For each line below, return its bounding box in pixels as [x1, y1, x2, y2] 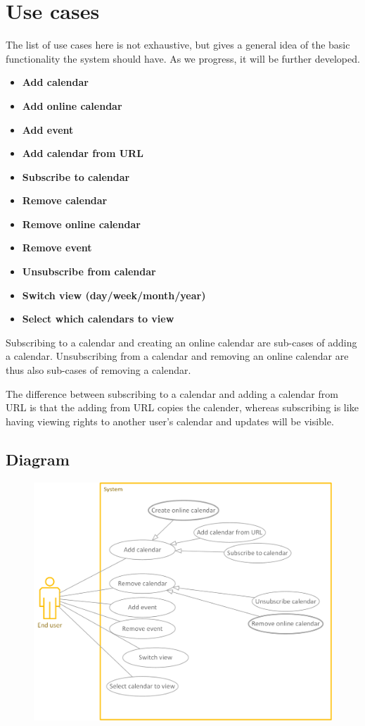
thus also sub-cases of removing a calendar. [6, 363, 191, 377]
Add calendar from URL [22, 146, 143, 161]
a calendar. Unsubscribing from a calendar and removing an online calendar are [6, 349, 349, 363]
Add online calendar [22, 98, 122, 113]
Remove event [22, 240, 92, 255]
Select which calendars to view [22, 311, 174, 326]
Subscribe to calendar [22, 169, 130, 184]
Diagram [6, 448, 70, 470]
